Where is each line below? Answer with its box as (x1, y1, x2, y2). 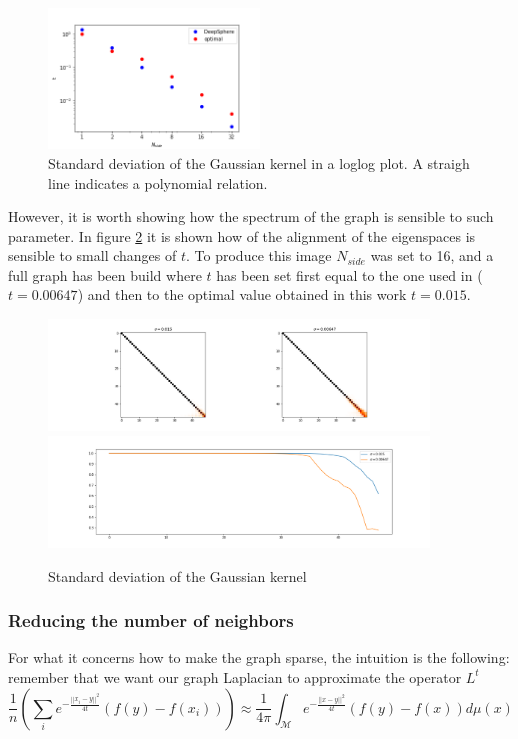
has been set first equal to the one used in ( (216, 264, 483, 285)
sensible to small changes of (8, 245, 177, 266)
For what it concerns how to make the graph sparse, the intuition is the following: (8, 647, 510, 668)
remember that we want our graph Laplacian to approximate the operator (8, 666, 462, 687)
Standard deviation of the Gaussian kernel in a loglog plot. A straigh (48, 152, 470, 173)
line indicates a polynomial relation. (48, 172, 268, 193)
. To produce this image (186, 245, 332, 266)
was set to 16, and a (370, 245, 494, 266)
